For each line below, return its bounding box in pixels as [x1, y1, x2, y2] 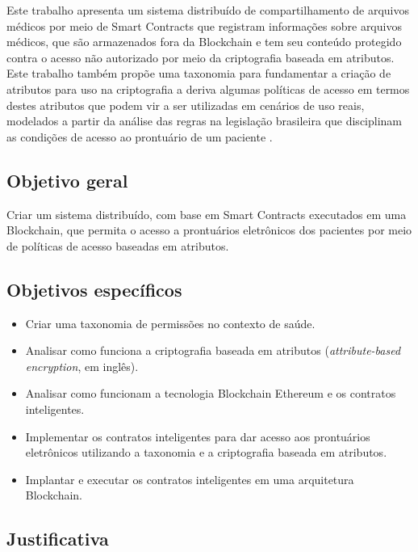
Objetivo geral [6, 167, 128, 192]
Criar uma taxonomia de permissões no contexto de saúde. [25, 314, 316, 331]
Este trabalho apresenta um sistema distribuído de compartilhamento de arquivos [6, 2, 410, 18]
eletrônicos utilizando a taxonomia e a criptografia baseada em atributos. [25, 444, 387, 461]
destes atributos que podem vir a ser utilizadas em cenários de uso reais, [6, 96, 365, 113]
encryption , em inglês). [25, 357, 139, 374]
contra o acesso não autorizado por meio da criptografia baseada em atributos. [6, 48, 395, 65]
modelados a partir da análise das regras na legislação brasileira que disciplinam [6, 112, 402, 129]
